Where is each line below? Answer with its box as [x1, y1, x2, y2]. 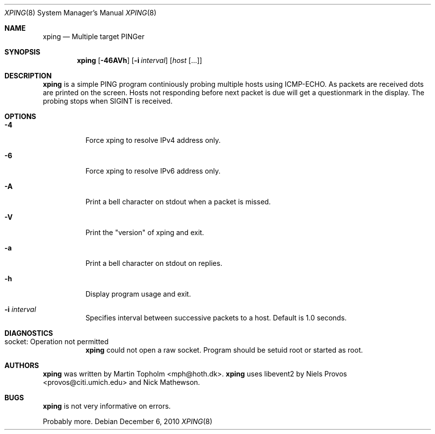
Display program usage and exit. [85, 290, 191, 298]
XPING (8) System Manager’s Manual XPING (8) [4, 8, 157, 17]
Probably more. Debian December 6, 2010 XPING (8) [43, 417, 213, 426]
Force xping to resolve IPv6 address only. [85, 167, 221, 175]
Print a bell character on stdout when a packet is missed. [85, 197, 271, 206]
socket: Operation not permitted [4, 337, 109, 346]
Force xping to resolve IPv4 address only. [85, 136, 221, 144]
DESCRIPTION [4, 71, 52, 80]
